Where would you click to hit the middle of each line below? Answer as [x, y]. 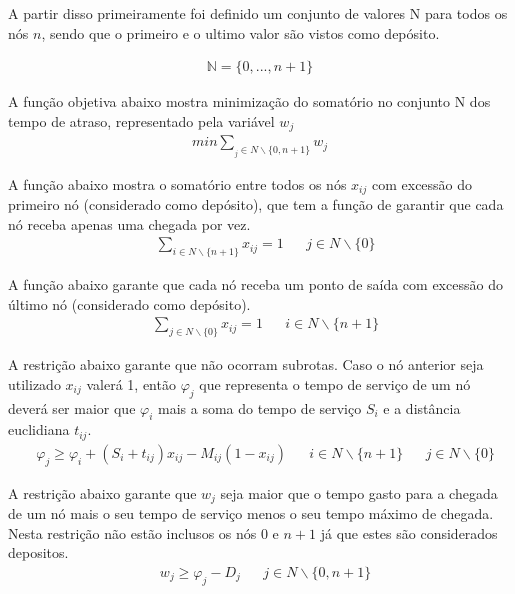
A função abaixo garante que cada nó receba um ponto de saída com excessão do [255, 284]
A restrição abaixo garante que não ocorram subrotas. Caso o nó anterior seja [246, 364]
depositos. [38, 552]
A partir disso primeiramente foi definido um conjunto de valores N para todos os [258, 13]
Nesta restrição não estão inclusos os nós [132, 532]
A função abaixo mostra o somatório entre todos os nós [177, 183]
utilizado [34, 383]
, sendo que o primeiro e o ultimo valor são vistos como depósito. [240, 32]
